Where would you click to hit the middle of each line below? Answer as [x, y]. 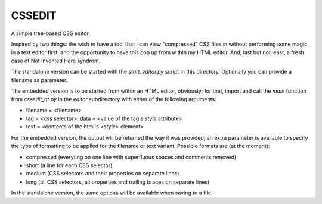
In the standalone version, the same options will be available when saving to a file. [112, 193]
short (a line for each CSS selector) [69, 165]
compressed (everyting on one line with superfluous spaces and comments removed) [131, 157]
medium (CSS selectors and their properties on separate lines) [103, 174]
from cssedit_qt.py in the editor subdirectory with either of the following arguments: [114, 99]
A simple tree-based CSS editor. [51, 33]
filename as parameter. [39, 80]
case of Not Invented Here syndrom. [56, 61]
